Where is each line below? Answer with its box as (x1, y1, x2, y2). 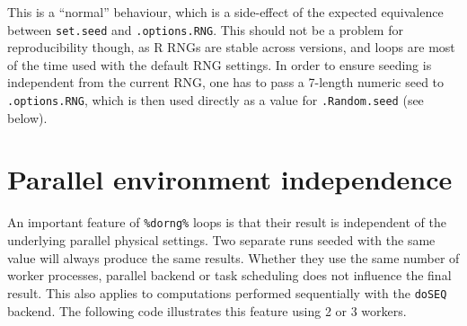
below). (7, 108, 48, 127)
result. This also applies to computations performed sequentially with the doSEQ (7, 283, 447, 302)
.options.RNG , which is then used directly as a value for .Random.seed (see (7, 91, 424, 110)
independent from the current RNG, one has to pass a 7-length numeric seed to (7, 73, 445, 92)
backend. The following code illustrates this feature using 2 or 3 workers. (7, 301, 407, 320)
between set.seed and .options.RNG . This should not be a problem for (7, 20, 403, 39)
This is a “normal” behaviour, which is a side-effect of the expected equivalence (7, 3, 444, 21)
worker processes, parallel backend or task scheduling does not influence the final (7, 266, 452, 285)
